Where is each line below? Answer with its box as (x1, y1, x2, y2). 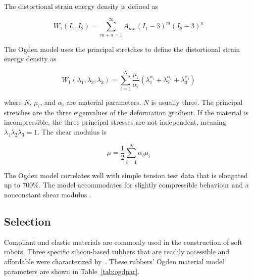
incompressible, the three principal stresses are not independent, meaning (4, 117, 226, 127)
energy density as (4, 53, 56, 64)
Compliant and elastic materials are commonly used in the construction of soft (4, 236, 243, 247)
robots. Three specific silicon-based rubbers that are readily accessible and (4, 246, 229, 257)
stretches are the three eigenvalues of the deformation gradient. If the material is (4, 107, 249, 117)
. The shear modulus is (37, 127, 107, 137)
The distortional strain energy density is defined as (4, 1, 158, 11)
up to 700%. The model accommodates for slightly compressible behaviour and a (4, 180, 249, 190)
